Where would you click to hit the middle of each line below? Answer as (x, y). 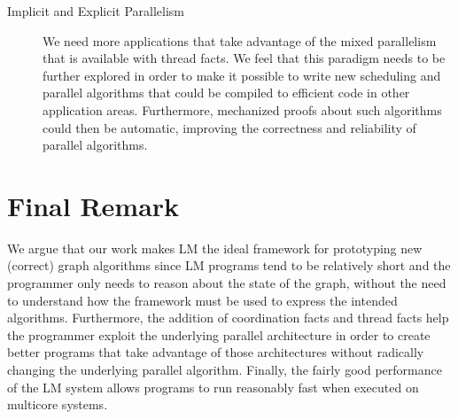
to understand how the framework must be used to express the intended (202, 300)
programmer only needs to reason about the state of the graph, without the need (227, 283)
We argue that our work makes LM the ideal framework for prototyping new (215, 248)
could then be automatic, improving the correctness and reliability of (229, 127)
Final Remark (93, 205)
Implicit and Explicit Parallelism (96, 11)
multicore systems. (58, 404)
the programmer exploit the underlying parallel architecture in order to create (219, 334)
